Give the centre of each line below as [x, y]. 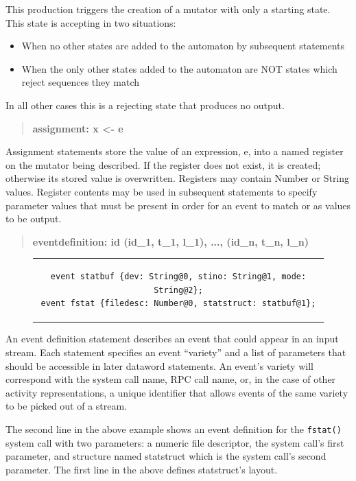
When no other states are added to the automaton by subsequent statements [183, 46]
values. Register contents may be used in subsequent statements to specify [162, 191]
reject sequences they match [81, 82]
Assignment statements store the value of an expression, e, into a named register [175, 151]
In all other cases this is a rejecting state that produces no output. [145, 105]
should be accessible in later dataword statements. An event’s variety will [159, 365]
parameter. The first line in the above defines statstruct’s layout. [142, 469]
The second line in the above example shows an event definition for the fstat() [174, 429]
